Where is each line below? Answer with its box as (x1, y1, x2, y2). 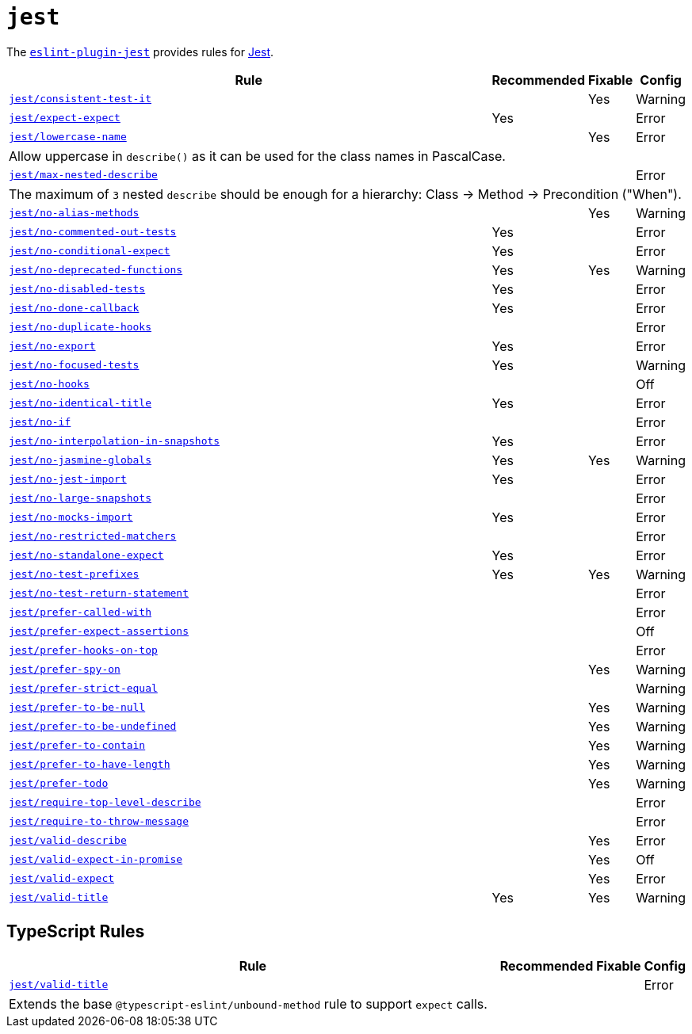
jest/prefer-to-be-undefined (9, 720, 177, 733)
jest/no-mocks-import (9, 511, 133, 524)
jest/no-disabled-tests (9, 283, 146, 296)
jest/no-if (9, 416, 71, 429)
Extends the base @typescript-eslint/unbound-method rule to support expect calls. (9, 995, 487, 1012)
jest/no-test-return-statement (9, 587, 189, 600)
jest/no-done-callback (9, 302, 140, 315)
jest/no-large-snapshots (9, 492, 152, 505)
